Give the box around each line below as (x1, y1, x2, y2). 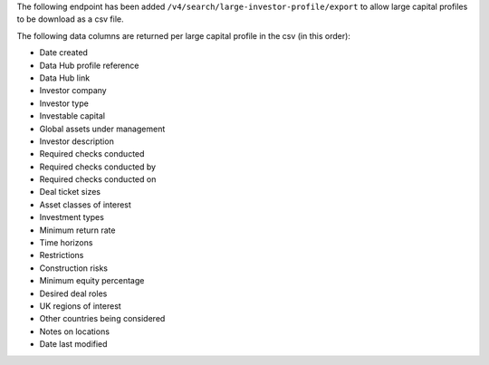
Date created (39, 47, 88, 58)
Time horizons (39, 237, 93, 248)
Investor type (39, 98, 90, 109)
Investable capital (39, 110, 106, 121)
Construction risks (39, 263, 109, 274)
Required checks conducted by (39, 161, 157, 172)
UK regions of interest (39, 300, 121, 312)
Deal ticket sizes (39, 187, 101, 197)
